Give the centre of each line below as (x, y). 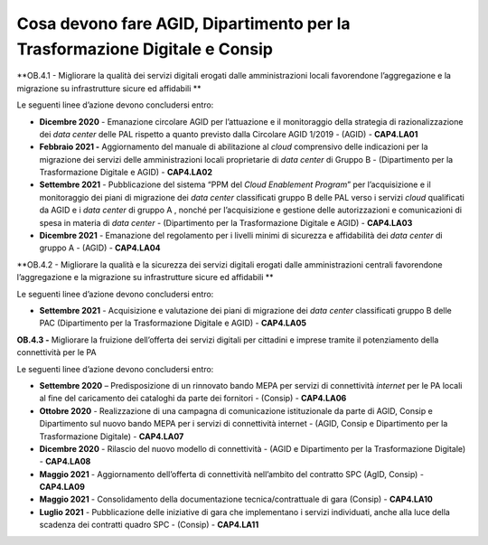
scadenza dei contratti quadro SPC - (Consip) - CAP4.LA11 (149, 525)
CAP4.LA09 (62, 487)
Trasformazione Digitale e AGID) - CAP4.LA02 (126, 173)
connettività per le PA (56, 352)
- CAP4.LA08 (65, 462)
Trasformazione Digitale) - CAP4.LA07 (112, 436)
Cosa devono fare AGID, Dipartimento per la (183, 23)
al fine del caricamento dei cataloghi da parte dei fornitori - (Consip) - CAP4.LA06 (193, 399)
